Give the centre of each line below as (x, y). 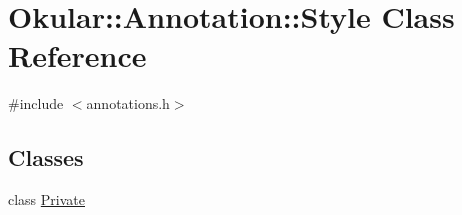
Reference (77, 55)
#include (36, 103)
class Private (46, 199)
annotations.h (128, 103)
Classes (46, 157)
